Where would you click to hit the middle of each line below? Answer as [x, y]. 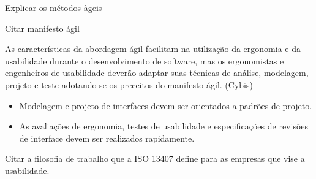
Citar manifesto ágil [42, 28]
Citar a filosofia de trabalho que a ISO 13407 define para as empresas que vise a [155, 158]
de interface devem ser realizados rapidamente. [107, 138]
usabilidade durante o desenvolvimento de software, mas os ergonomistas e [145, 60]
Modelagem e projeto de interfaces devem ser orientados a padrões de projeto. [166, 105]
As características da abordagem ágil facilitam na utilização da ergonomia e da [153, 49]
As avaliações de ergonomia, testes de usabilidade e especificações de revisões [164, 126]
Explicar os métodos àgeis [54, 7]
